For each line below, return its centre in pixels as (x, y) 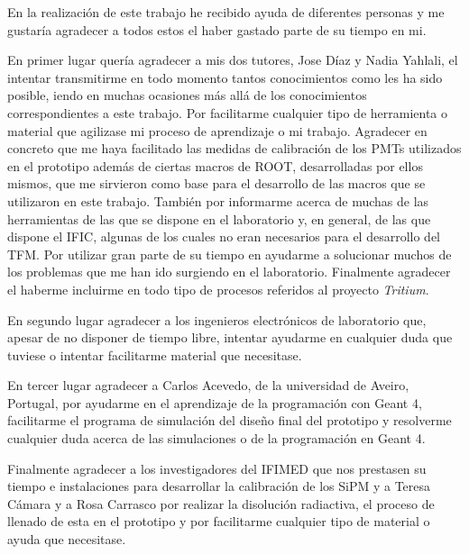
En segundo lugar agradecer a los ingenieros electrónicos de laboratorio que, (217, 319)
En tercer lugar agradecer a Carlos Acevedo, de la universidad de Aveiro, (208, 385)
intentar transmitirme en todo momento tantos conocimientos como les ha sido (225, 77)
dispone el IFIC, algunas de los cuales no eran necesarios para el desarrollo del (224, 236)
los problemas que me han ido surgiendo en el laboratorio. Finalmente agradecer (229, 272)
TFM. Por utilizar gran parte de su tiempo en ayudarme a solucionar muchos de (230, 254)
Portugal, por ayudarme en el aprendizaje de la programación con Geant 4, (215, 402)
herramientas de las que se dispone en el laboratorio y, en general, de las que (219, 218)
